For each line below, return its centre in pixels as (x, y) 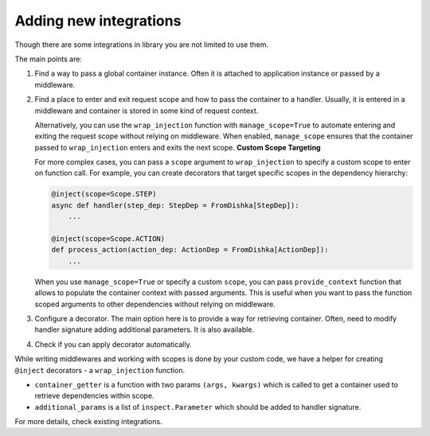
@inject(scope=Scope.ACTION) (108, 239)
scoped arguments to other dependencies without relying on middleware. (155, 304)
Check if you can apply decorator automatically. (113, 344)
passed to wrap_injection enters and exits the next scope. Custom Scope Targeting (178, 147)
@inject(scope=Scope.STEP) (104, 194)
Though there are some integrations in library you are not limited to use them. (142, 45)
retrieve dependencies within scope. (94, 396)
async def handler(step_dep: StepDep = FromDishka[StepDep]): (175, 205)
